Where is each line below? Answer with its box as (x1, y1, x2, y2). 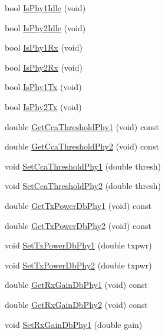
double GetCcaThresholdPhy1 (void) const (5, 120, 159, 132)
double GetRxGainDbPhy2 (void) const (5, 298, 148, 310)
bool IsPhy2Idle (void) (5, 21, 86, 34)
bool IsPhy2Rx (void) (5, 61, 82, 73)
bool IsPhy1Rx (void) (5, 41, 82, 54)
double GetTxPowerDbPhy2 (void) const (5, 219, 151, 231)
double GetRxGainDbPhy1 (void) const (5, 278, 148, 291)
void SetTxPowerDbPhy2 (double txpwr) (5, 258, 152, 271)
